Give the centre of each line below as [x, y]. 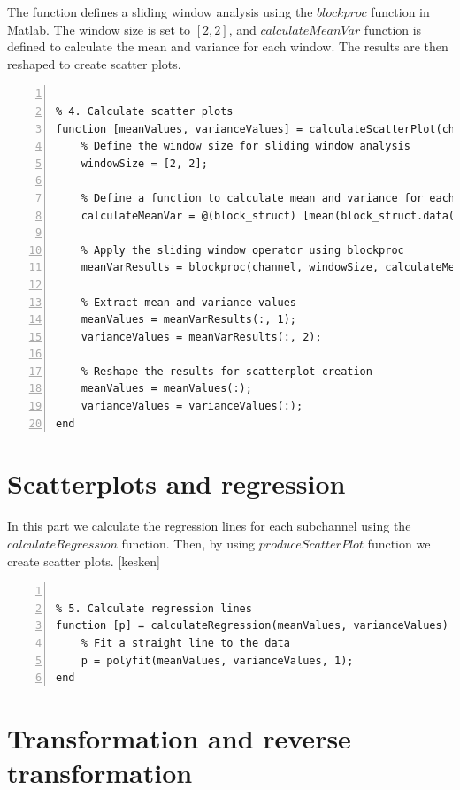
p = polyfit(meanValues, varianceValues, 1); [217, 660]
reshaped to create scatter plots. [94, 63]
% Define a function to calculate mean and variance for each [268, 198]
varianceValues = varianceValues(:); [192, 407]
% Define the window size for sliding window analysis [245, 146]
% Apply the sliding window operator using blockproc [242, 250]
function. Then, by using [188, 543]
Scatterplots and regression [176, 483]
